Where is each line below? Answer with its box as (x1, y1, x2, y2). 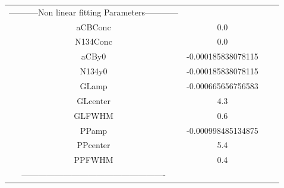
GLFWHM (74, 109, 113, 121)
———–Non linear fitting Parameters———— (9, 5, 179, 18)
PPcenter (77, 139, 111, 151)
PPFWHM (74, 153, 113, 166)
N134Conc (75, 35, 112, 48)
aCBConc (76, 20, 111, 33)
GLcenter (77, 94, 111, 106)
